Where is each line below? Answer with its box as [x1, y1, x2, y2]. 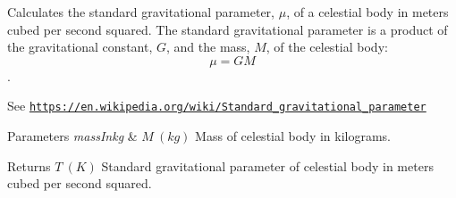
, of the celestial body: [266, 37, 388, 56]
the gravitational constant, [7, 37, 153, 56]
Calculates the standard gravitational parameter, [7, 3, 274, 21]
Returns [7, 156, 51, 175]
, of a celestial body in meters [286, 3, 449, 21]
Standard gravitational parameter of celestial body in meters [101, 156, 434, 175]
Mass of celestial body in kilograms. [195, 127, 392, 145]
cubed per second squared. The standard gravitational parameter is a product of [7, 20, 448, 38]
